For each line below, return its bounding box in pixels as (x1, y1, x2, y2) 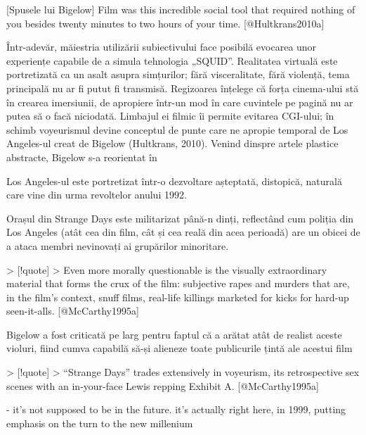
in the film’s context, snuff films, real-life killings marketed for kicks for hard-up (6, 289, 349, 304)
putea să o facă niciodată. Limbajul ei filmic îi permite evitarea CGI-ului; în (6, 108, 334, 123)
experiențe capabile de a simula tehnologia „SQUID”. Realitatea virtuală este (6, 53, 338, 68)
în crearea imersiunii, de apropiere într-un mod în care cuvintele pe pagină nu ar (6, 94, 353, 109)
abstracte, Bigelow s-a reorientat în (6, 149, 157, 164)
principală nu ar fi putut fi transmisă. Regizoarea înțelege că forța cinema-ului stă (6, 80, 359, 95)
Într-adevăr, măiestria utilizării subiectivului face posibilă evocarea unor (6, 39, 317, 54)
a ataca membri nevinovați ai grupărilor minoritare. (6, 238, 229, 253)
